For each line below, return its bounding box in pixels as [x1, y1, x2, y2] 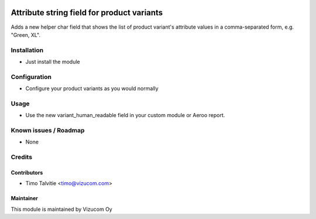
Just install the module [25, 59, 80, 66]
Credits [11, 153, 32, 161]
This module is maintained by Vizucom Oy [11, 206, 112, 213]
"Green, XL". [11, 31, 41, 38]
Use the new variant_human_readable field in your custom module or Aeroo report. [25, 112, 225, 119]
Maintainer [11, 195, 38, 202]
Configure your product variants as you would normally [25, 85, 159, 92]
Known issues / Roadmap [11, 126, 85, 135]
